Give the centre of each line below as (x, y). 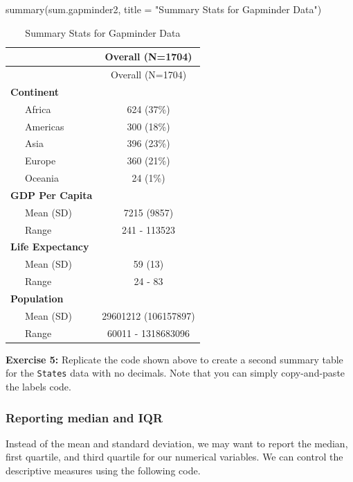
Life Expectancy (50, 247)
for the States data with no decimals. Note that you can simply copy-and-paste (175, 373)
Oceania (42, 178)
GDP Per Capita (52, 195)
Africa (38, 109)
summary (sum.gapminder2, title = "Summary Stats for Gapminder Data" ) (164, 9)
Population (37, 298)
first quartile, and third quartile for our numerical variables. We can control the (174, 457)
